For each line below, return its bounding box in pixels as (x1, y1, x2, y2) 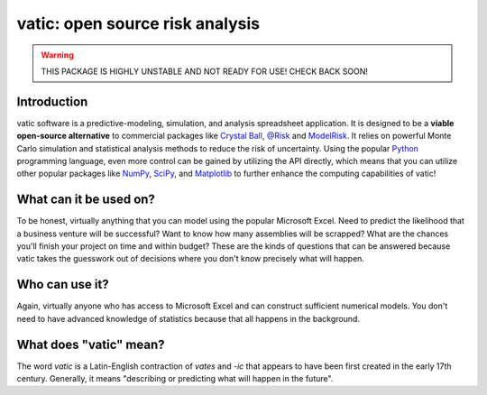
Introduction (16, 94, 88, 109)
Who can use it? (16, 277, 109, 292)
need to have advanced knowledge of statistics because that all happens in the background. (16, 313, 361, 324)
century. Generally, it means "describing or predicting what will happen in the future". (16, 373, 334, 384)
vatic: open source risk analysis (16, 14, 261, 33)
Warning (41, 50, 74, 60)
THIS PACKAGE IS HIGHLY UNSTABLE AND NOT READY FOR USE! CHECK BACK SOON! (41, 66, 369, 77)
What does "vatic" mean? (16, 336, 166, 352)
